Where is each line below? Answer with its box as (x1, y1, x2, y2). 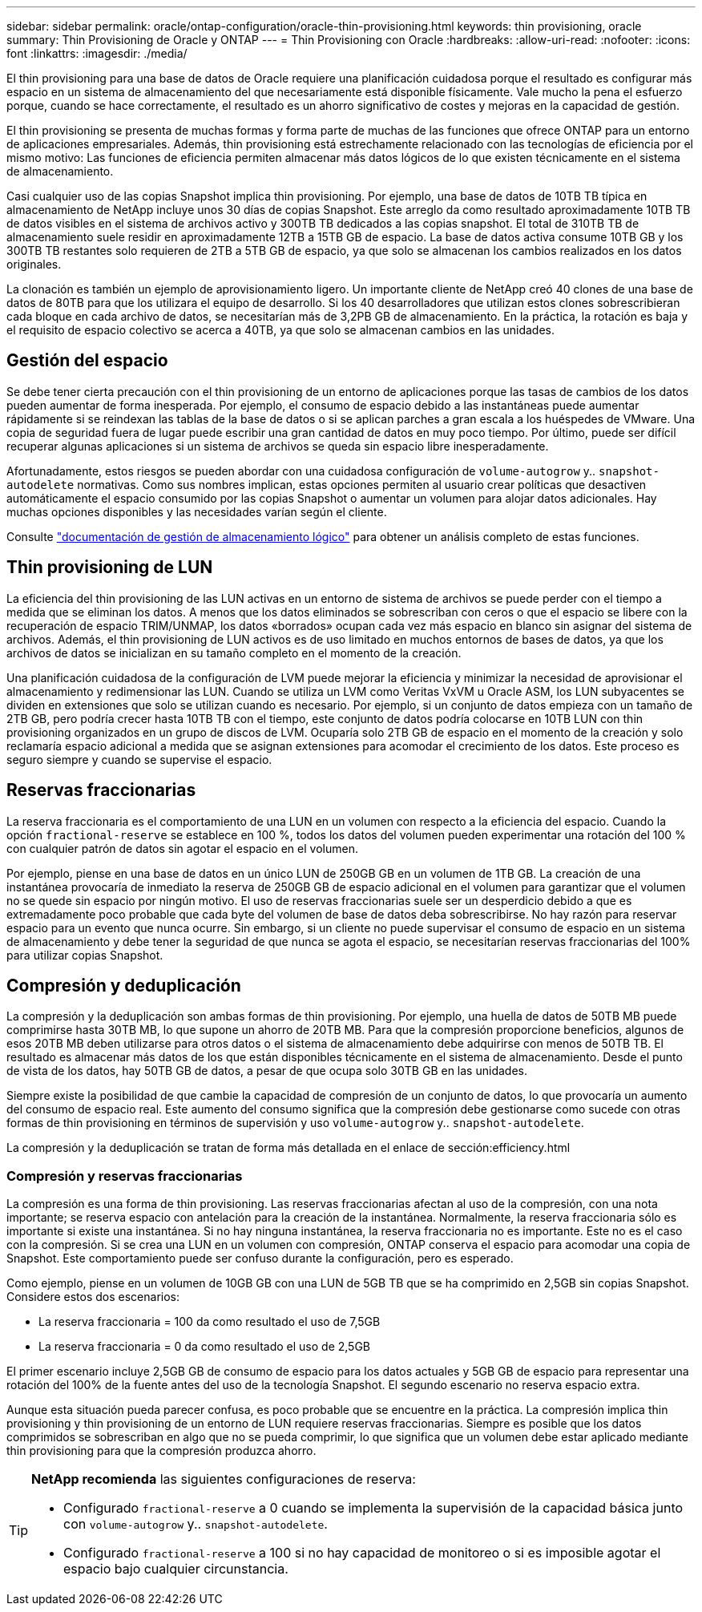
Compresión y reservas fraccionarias (6, 1167, 243, 1184)
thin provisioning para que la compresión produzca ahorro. (6, 1444, 317, 1458)
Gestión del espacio (6, 350, 168, 371)
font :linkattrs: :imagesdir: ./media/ (6, 46, 188, 60)
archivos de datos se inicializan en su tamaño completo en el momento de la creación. (6, 645, 462, 660)
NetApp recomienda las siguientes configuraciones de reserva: (31, 1471, 416, 1488)
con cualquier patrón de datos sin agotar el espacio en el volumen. (6, 841, 358, 855)
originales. (6, 257, 62, 271)
